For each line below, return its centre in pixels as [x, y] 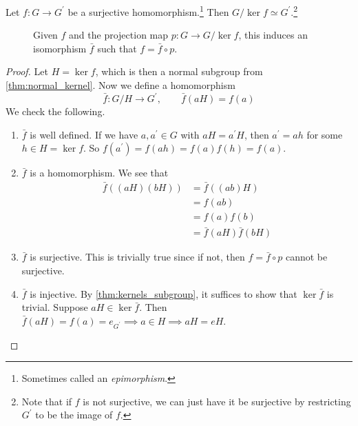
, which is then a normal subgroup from [179, 71]
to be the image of [74, 415]
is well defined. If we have [84, 134]
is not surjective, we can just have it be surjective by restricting [217, 401]
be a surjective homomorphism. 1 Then [148, 11]
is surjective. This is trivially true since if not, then [137, 257]
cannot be [306, 257]
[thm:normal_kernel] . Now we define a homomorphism [120, 85]
